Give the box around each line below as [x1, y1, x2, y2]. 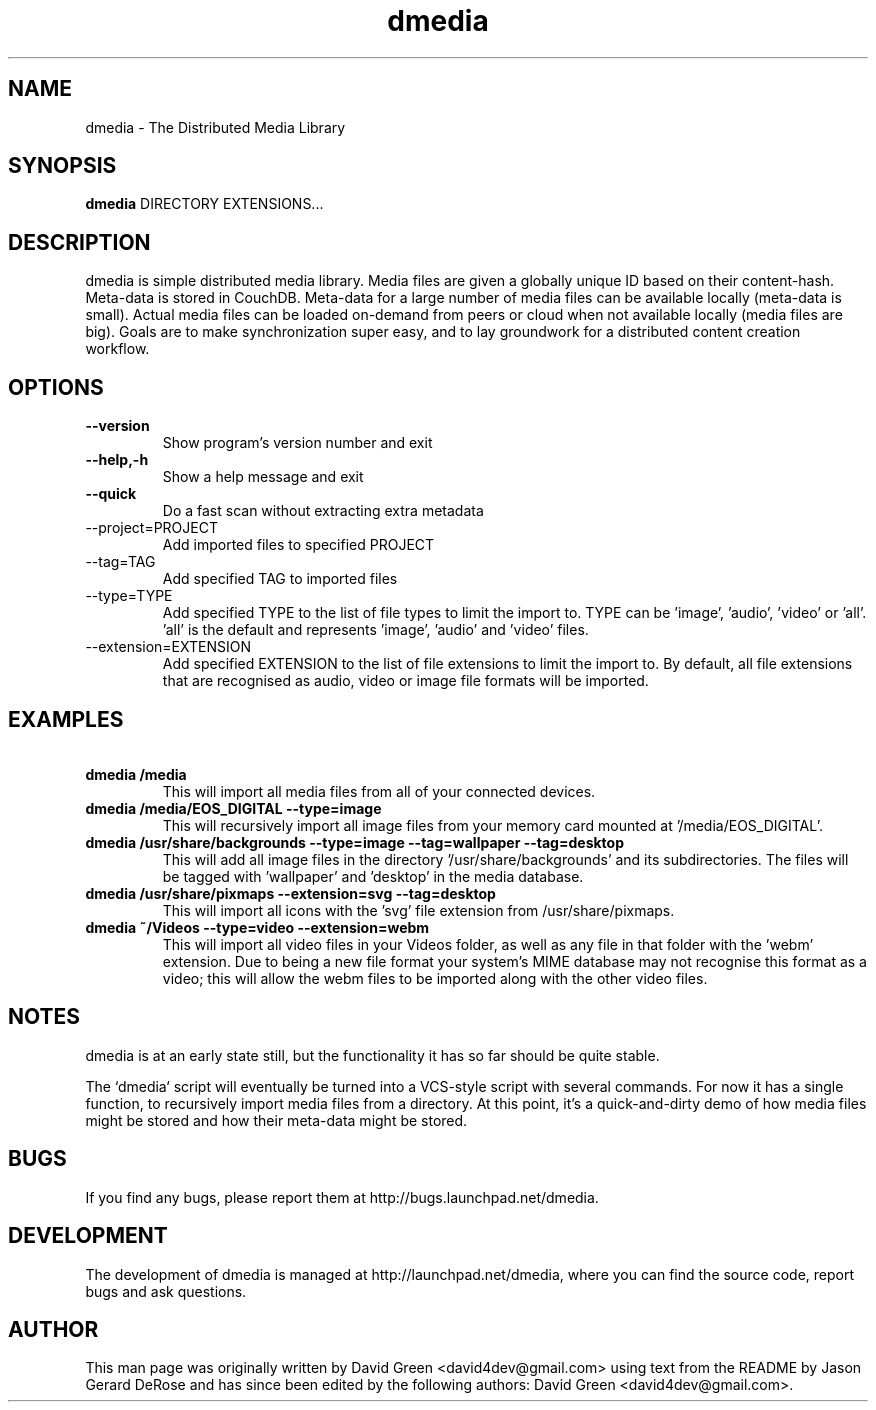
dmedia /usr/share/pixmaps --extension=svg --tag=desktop [85, 884, 496, 902]
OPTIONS [8, 374, 104, 400]
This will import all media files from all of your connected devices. [162, 782, 596, 800]
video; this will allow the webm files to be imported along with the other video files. [162, 969, 708, 987]
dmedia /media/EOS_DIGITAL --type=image [85, 799, 382, 817]
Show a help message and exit [162, 468, 364, 486]
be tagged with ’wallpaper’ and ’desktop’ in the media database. [162, 867, 584, 885]
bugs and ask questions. [85, 1282, 247, 1300]
